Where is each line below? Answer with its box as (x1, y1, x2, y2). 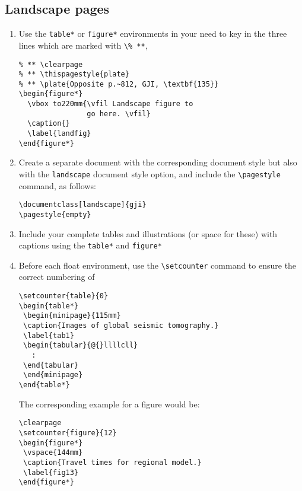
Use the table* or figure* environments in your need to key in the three (18, 27, 287, 40)
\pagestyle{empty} (18, 210, 91, 219)
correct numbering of (18, 270, 95, 283)
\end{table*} (18, 380, 70, 389)
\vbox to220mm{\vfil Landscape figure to (27, 100, 193, 109)
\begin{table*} (18, 301, 79, 310)
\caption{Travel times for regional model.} (23, 458, 202, 467)
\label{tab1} (23, 331, 74, 340)
